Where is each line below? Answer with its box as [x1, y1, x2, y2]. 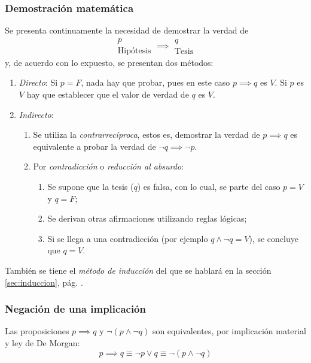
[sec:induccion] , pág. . [5, 276, 83, 288]
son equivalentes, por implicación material [152, 325, 306, 337]
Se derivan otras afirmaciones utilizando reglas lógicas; [47, 212, 247, 225]
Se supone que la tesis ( [47, 180, 134, 193]
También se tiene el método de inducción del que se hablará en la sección [5, 264, 272, 276]
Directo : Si [19, 76, 58, 89]
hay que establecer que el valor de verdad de [26, 88, 189, 101]
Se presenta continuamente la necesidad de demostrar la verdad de [5, 24, 249, 37]
